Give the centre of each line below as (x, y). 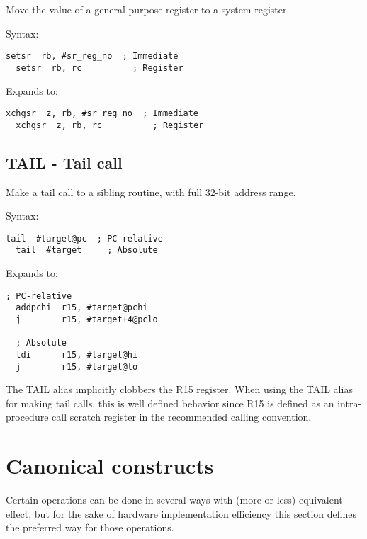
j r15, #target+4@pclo (87, 320)
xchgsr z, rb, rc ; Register (110, 125)
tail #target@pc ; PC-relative (84, 238)
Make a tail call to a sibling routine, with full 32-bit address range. (151, 192)
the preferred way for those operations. (90, 527)
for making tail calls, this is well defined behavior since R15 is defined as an (170, 403)
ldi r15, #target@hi (77, 354)
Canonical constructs (110, 466)
